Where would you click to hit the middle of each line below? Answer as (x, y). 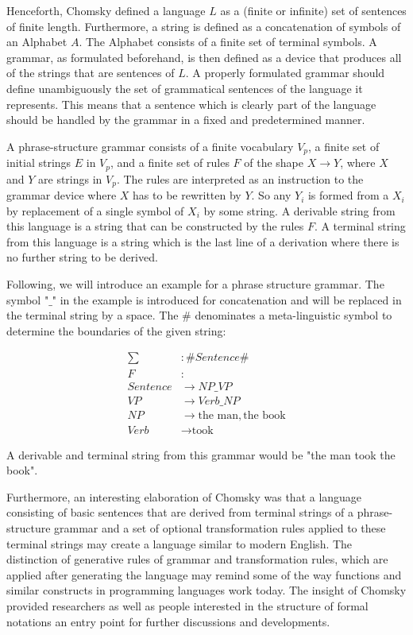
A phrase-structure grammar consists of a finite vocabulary (150, 146)
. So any (271, 195)
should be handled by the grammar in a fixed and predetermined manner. (186, 120)
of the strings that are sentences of (91, 73)
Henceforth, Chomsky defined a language (106, 10)
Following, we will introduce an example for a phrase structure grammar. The (195, 284)
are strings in (70, 178)
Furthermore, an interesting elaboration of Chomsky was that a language (184, 496)
